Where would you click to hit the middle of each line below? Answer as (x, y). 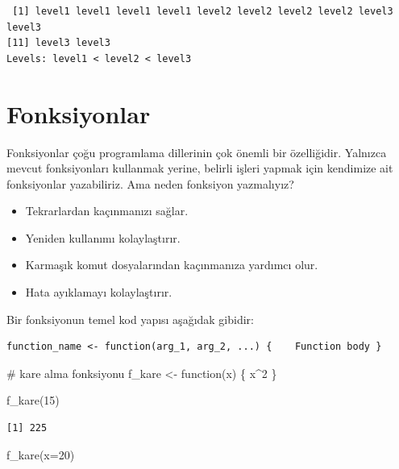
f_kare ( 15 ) (33, 400)
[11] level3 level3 (58, 43)
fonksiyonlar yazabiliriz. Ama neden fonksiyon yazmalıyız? (150, 183)
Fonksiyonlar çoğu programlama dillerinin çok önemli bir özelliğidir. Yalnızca (197, 152)
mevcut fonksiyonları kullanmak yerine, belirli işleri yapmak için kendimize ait (200, 168)
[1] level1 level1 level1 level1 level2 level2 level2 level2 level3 (203, 11)
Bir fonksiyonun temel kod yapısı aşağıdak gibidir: (130, 319)
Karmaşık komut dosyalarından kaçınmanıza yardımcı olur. (172, 265)
